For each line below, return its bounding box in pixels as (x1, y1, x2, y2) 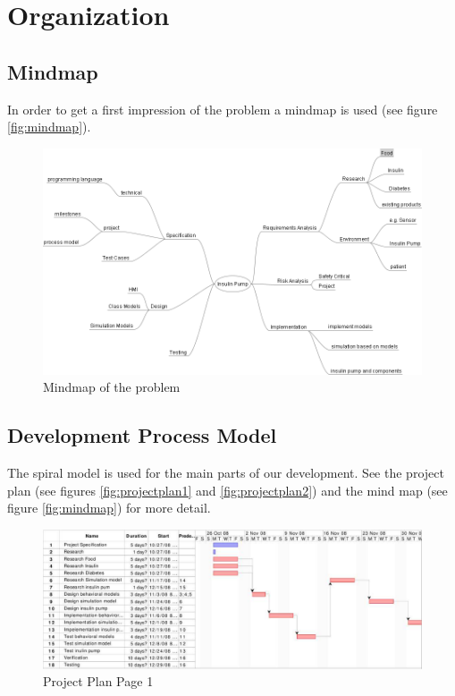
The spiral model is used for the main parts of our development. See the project (7, 463, 444, 482)
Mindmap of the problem (43, 378, 181, 396)
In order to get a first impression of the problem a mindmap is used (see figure (7, 99, 438, 118)
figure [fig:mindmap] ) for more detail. (7, 498, 211, 517)
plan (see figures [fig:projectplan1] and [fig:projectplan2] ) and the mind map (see (7, 480, 448, 499)
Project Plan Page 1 (43, 672, 154, 691)
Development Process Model (7, 421, 277, 449)
